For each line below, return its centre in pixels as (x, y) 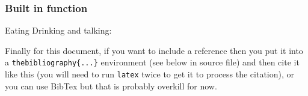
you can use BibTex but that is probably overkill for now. (111, 85)
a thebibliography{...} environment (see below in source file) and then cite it (152, 62)
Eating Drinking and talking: (58, 30)
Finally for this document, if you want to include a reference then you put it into (154, 50)
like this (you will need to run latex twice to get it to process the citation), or (150, 74)
